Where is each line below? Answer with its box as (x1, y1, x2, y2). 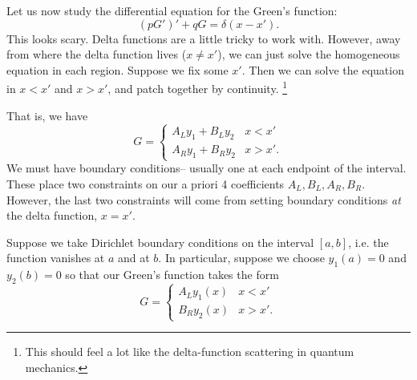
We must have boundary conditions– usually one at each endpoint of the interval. (6, 160, 407, 176)
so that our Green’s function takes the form (65, 266, 279, 283)
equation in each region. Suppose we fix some (6, 61, 229, 78)
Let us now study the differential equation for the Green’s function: (6, 2, 338, 18)
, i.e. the (348, 233, 389, 250)
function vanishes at (6, 249, 105, 266)
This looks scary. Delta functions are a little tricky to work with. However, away (6, 30, 401, 46)
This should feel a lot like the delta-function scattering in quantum (25, 343, 354, 360)
